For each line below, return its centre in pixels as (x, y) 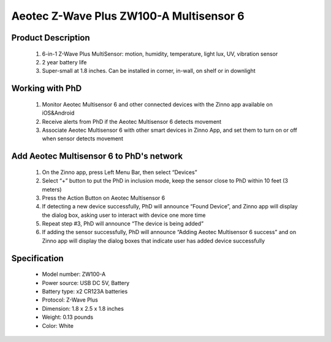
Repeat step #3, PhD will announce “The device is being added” (123, 224)
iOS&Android (58, 113)
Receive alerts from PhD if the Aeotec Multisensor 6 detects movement (132, 121)
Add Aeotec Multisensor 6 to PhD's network (97, 156)
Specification (37, 258)
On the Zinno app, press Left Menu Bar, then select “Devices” (120, 172)
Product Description (51, 38)
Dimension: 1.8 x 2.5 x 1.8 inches (83, 308)
